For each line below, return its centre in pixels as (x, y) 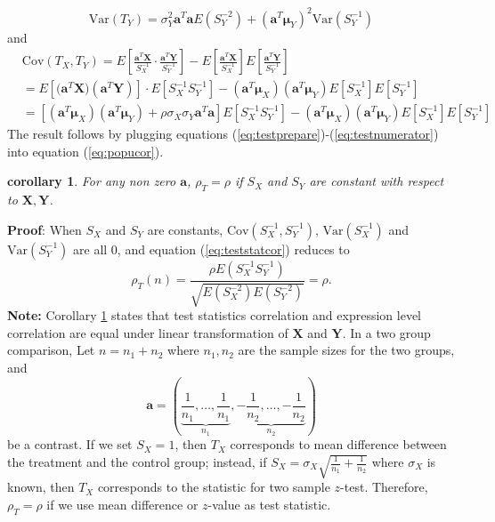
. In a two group (386, 332)
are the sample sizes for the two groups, (346, 350)
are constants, (185, 229)
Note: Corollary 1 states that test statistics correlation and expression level (214, 315)
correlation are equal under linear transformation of (148, 332)
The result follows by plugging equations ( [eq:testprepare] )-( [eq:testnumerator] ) (223, 134)
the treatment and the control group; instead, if (137, 462)
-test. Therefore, (384, 487)
